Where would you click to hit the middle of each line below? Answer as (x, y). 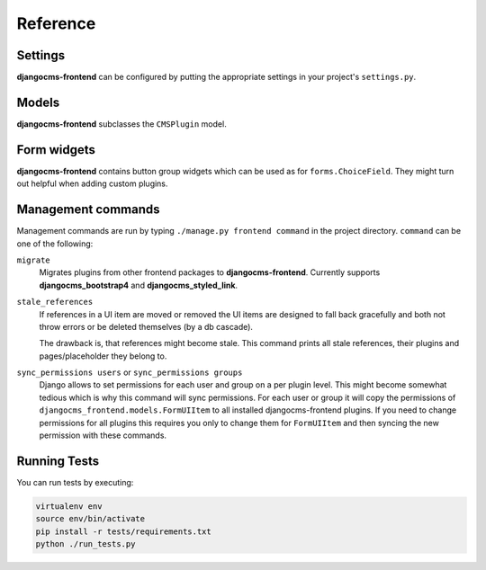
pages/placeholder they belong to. (103, 356)
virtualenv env (69, 506)
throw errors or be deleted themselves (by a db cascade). (146, 326)
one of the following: (55, 244)
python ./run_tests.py (85, 544)
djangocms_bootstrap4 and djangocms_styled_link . (139, 285)
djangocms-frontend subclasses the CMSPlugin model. (121, 124)
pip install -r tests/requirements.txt (123, 531)
